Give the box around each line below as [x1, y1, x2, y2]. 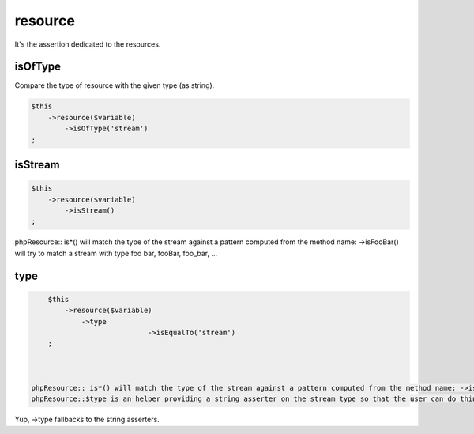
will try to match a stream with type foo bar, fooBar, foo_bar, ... [14, 248, 218, 258]
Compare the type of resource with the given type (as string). [14, 81, 215, 90]
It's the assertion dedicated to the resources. [14, 40, 161, 49]
